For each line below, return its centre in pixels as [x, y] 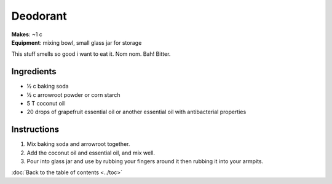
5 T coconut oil [46, 104]
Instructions [35, 130]
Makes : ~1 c [27, 34]
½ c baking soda [48, 86]
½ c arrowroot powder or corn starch [73, 94]
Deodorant [39, 16]
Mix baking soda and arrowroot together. [78, 144]
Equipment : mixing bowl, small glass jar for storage [77, 42]
